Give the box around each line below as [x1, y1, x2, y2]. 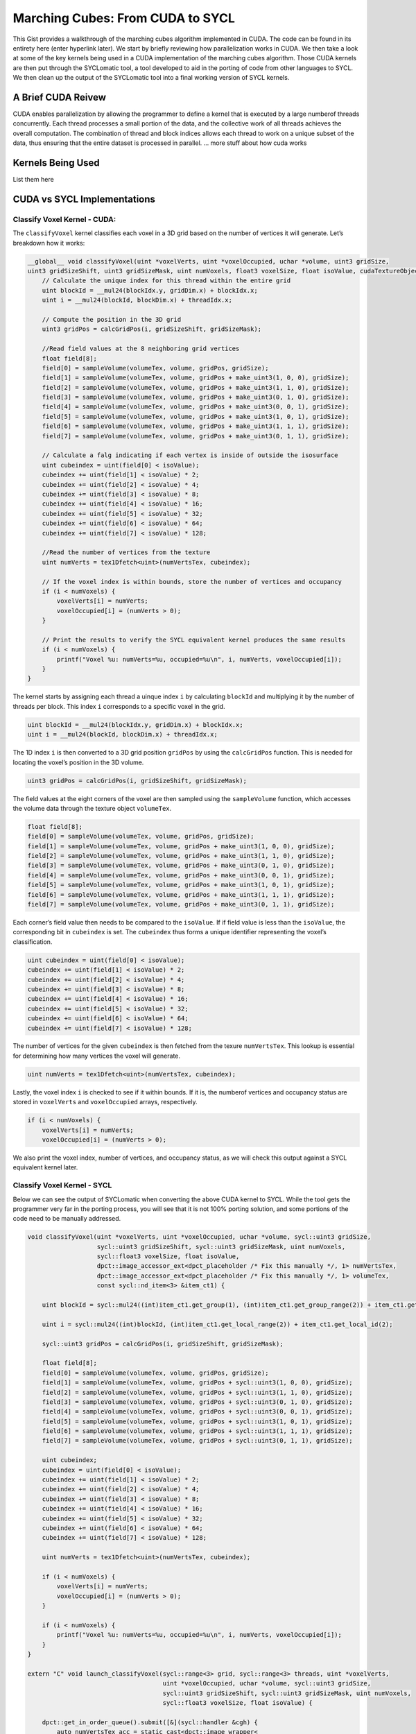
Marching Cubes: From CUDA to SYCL [12, 10, 236, 26]
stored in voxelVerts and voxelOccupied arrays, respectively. [12, 1098, 198, 1106]
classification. [12, 937, 53, 946]
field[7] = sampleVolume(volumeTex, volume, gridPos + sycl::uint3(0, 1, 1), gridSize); [42, 1436, 353, 1445]
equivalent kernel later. [12, 1163, 78, 1171]
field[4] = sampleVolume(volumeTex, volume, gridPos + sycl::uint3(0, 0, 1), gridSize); [42, 1408, 353, 1416]
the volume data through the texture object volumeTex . [12, 804, 172, 812]
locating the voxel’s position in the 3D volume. [12, 758, 144, 766]
